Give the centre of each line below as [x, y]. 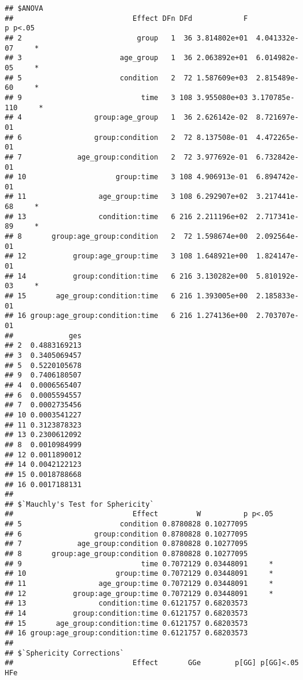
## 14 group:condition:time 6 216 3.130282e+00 [126, 276]
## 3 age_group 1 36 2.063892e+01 [126, 58]
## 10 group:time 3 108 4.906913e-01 [126, 177]
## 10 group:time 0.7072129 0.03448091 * [139, 574]
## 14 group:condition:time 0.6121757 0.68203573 [126, 614]
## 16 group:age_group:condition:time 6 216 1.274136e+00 [126, 316]
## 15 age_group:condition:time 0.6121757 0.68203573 [126, 623]
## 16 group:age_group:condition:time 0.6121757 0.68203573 [126, 633]
